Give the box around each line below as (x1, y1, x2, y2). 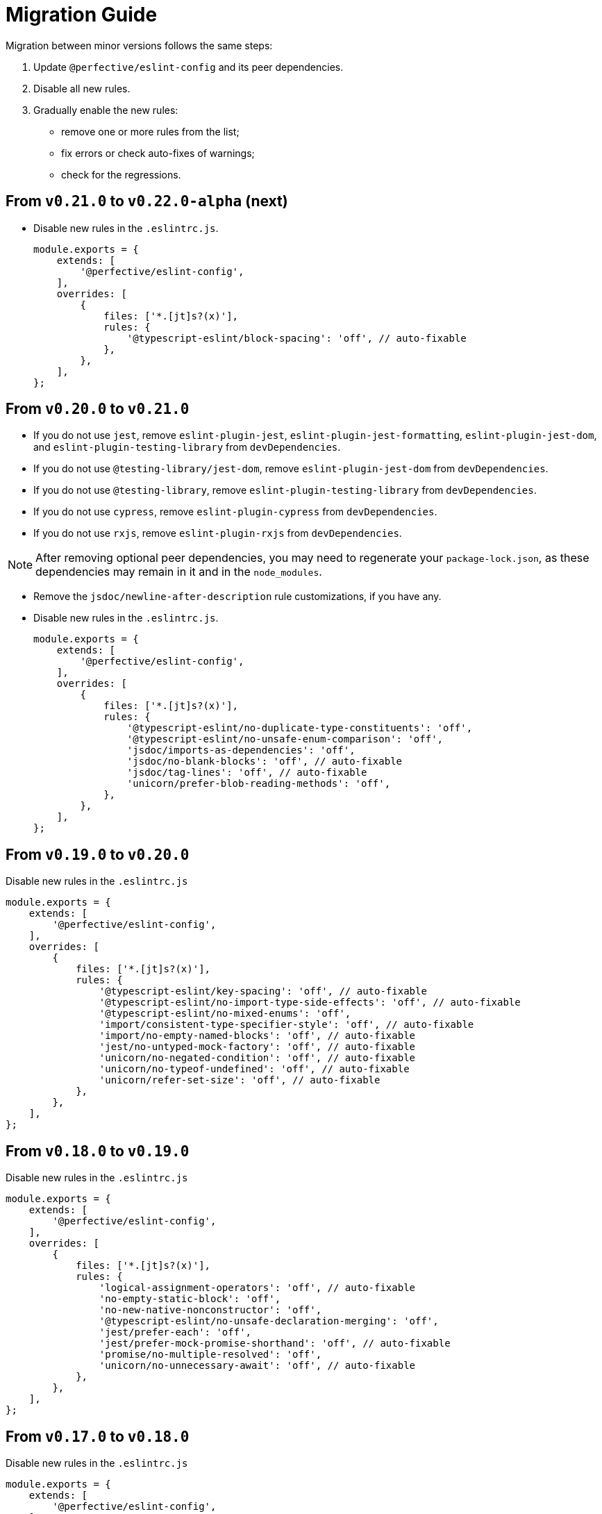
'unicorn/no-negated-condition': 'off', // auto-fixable (99, 1052, 416, 1064)
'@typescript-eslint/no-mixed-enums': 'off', (99, 1008, 351, 1020)
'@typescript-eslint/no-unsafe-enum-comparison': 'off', (126, 733, 444, 745)
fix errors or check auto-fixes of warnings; (61, 147, 255, 159)
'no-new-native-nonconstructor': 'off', (99, 1304, 322, 1316)
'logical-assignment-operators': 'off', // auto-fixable (99, 1282, 416, 1294)
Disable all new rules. (33, 82, 131, 94)
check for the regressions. (61, 168, 181, 181)
